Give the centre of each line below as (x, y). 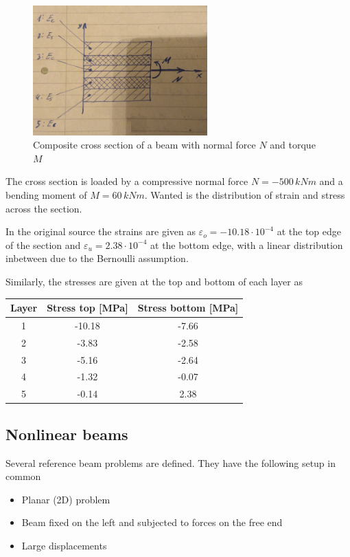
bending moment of (46, 195)
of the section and (43, 244)
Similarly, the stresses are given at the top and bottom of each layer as (154, 282)
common (23, 476)
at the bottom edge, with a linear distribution (247, 244)
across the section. (44, 208)
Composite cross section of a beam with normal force (144, 145)
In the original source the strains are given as (101, 231)
